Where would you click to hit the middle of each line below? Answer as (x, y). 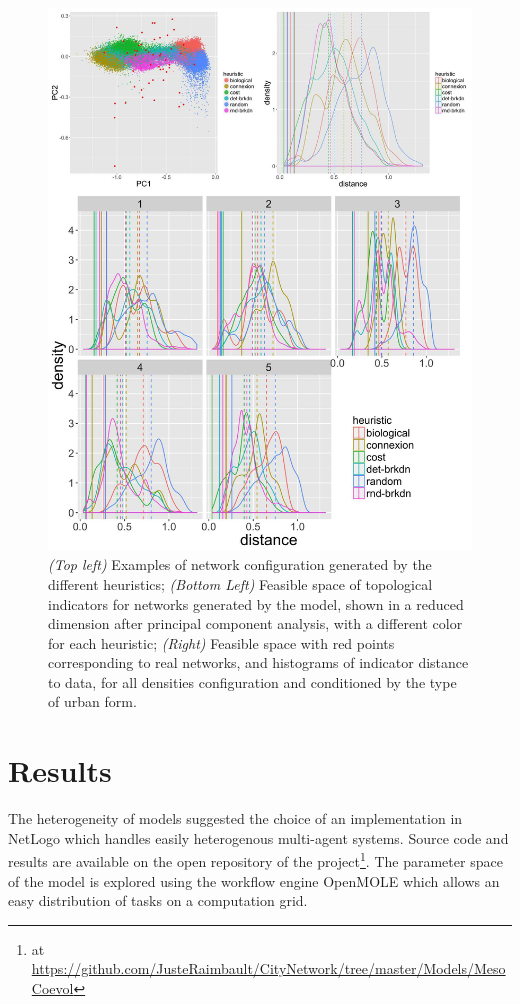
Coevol (52, 988)
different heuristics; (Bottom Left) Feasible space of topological (240, 583)
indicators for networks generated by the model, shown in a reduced (256, 603)
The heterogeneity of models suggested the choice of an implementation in (235, 818)
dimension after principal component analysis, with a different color (255, 623)
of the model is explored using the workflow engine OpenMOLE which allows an (254, 880)
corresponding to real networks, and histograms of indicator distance (258, 662)
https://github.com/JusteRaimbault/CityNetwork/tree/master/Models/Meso (268, 968)
